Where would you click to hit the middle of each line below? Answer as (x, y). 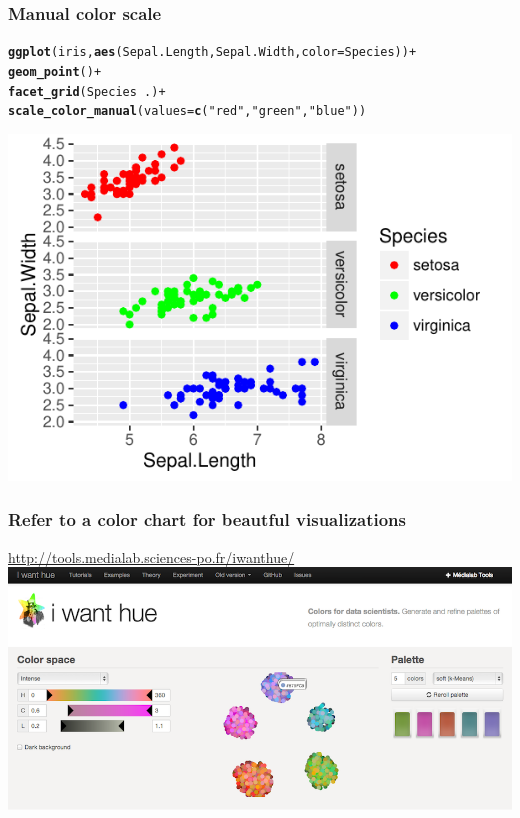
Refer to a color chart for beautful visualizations (207, 519)
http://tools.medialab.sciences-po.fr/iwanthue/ (151, 556)
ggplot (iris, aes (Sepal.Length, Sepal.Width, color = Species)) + (212, 52)
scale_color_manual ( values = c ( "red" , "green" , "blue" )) (187, 111)
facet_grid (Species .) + (87, 91)
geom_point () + (55, 71)
